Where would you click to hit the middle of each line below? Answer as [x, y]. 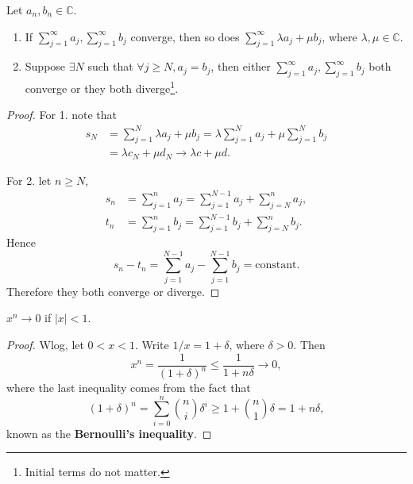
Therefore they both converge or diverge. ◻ [113, 291]
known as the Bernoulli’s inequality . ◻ [109, 433]
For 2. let [29, 180]
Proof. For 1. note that [62, 115]
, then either [241, 66]
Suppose [45, 66]
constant [276, 265]
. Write [152, 344]
